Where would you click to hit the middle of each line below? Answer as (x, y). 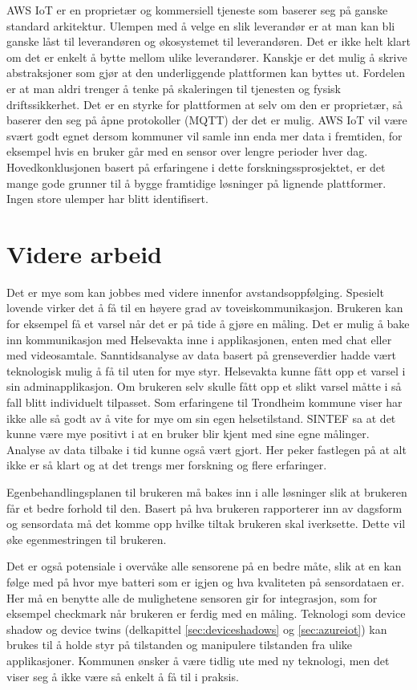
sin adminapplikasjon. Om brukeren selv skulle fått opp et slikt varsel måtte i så (204, 386)
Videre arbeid (84, 253)
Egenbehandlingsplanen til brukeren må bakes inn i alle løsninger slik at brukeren (207, 491)
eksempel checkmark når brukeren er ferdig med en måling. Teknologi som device (206, 613)
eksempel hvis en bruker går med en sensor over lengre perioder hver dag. (187, 151)
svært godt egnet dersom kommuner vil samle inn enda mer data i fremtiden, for (204, 135)
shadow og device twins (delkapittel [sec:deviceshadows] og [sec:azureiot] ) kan (197, 629)
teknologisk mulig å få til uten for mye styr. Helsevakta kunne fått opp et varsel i (206, 370)
